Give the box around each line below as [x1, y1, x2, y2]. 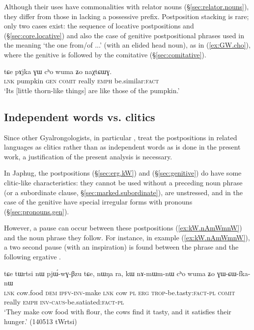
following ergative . [4, 252, 61, 262]
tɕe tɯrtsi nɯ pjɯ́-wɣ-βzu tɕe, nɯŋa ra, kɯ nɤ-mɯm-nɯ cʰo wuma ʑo [4, 268, 215, 278]
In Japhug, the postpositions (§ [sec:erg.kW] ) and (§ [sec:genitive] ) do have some [4, 168, 242, 178]
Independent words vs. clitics [4, 109, 155, 124]
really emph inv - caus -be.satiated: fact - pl [4, 297, 124, 307]
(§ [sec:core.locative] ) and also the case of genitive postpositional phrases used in [4, 30, 244, 40]
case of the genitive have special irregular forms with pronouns [4, 197, 193, 207]
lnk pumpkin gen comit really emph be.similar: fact [4, 76, 159, 86]
